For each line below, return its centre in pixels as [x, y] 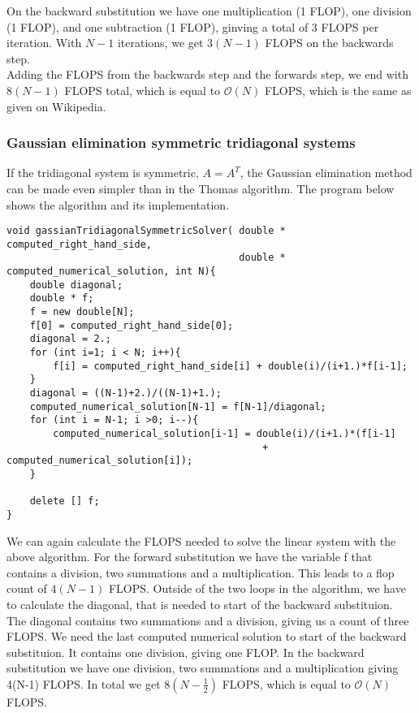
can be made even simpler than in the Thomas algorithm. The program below [201, 188]
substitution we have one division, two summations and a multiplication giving [203, 668]
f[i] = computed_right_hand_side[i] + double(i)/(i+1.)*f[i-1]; [230, 366]
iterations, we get [160, 43]
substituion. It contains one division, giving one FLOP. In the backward [186, 652]
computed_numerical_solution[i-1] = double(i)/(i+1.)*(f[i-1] [225, 434]
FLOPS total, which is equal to [143, 90]
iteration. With [44, 43]
